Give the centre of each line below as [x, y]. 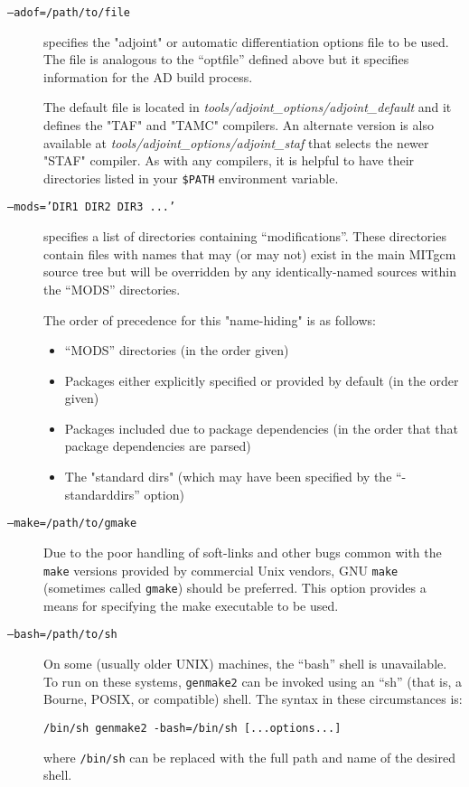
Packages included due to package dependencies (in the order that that [261, 428]
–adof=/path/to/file [69, 13]
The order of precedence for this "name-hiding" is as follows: [210, 319]
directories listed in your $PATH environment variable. [191, 178]
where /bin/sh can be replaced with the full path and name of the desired [249, 757]
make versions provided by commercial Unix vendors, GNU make [221, 570]
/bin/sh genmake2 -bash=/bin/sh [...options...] [192, 728]
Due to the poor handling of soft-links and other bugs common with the [243, 552]
